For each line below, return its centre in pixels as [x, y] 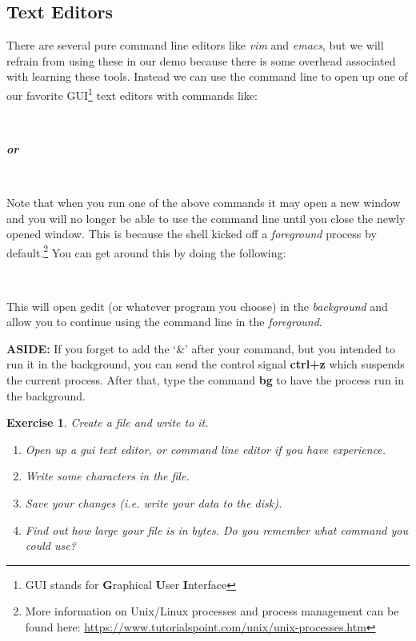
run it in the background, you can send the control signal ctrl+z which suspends [206, 364]
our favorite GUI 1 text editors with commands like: [132, 94]
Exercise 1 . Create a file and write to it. [108, 422]
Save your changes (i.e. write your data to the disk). [154, 502]
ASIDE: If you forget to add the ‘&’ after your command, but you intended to [201, 348]
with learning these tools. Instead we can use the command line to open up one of [207, 76]
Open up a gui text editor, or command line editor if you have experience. [206, 449]
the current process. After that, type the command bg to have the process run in [206, 380]
